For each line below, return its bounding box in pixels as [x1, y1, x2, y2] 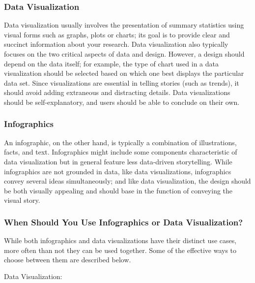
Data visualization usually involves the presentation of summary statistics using [4, 20, 244, 30]
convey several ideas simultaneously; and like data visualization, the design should [4, 176, 251, 186]
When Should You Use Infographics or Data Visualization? [4, 216, 243, 228]
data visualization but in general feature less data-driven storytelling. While [4, 156, 232, 166]
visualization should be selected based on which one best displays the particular [4, 68, 244, 78]
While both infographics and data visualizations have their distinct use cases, [4, 235, 237, 246]
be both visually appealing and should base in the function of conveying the [4, 185, 233, 195]
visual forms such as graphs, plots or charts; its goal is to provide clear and [4, 29, 230, 39]
